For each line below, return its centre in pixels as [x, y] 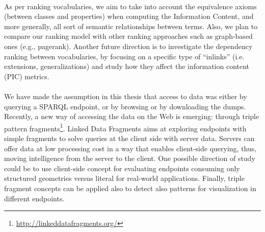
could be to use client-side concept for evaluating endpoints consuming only [122, 168]
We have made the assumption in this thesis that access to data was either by [126, 96]
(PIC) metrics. [27, 76]
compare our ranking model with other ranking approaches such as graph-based [128, 36]
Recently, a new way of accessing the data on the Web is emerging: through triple [132, 116]
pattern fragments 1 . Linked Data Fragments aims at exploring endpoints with [125, 127]
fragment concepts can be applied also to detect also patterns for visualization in [130, 188]
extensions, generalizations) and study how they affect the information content [127, 66]
